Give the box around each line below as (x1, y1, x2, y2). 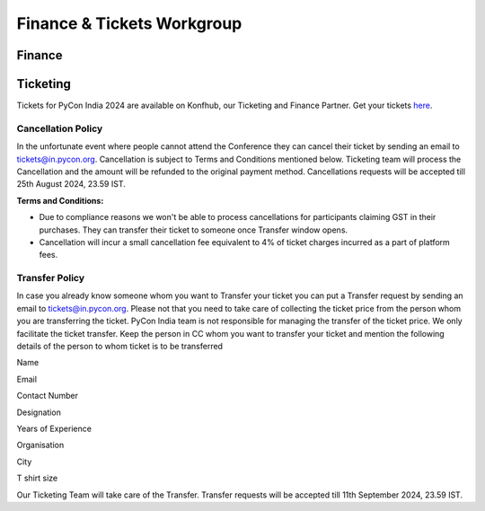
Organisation (16, 440, 65, 451)
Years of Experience (16, 423, 92, 434)
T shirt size (16, 472, 58, 484)
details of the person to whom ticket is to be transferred (16, 341, 224, 352)
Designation (16, 407, 62, 418)
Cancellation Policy (16, 122, 103, 135)
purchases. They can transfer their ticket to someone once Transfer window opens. (39, 225, 348, 235)
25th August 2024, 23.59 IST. (16, 179, 126, 189)
